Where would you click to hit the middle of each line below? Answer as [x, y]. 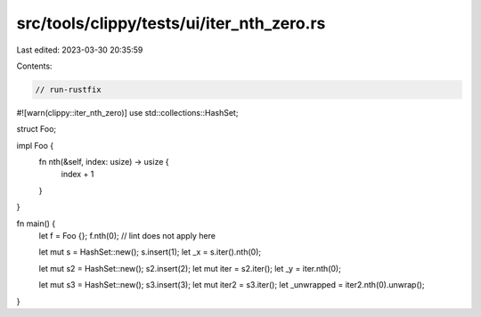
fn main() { [36, 224]
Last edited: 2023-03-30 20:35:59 [80, 50]
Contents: [34, 66]
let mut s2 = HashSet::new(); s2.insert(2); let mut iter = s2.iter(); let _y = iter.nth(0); [190, 268]
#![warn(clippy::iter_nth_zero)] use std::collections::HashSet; [127, 112]
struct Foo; [37, 129]
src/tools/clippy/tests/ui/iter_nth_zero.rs [171, 23]
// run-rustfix [68, 89]
